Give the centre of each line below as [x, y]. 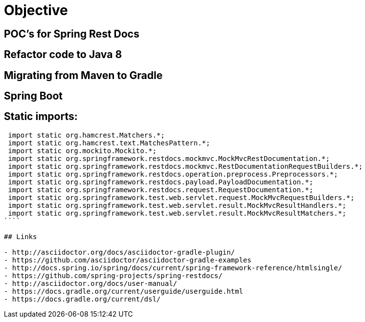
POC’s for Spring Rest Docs [72, 34]
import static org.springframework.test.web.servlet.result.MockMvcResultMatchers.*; [177, 213]
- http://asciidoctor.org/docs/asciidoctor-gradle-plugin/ [120, 252]
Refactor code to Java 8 [63, 55]
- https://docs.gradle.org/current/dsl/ [82, 299]
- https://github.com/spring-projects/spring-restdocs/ [113, 275]
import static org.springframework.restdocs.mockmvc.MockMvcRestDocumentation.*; [169, 158]
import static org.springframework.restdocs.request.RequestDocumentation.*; [161, 190]
